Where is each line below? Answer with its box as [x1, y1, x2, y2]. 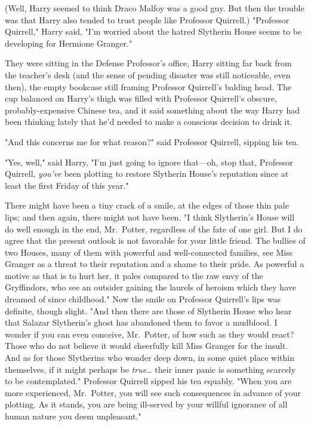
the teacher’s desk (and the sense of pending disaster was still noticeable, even [5, 68, 291, 81]
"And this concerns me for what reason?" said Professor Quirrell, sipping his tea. [5, 135, 300, 148]
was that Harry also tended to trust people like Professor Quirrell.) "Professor [5, 13, 290, 26]
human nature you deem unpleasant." [5, 410, 141, 422]
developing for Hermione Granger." [5, 36, 133, 49]
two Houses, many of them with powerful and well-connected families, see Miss [5, 246, 293, 258]
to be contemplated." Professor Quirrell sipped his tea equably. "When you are [5, 375, 292, 387]
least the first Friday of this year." [5, 179, 129, 191]
